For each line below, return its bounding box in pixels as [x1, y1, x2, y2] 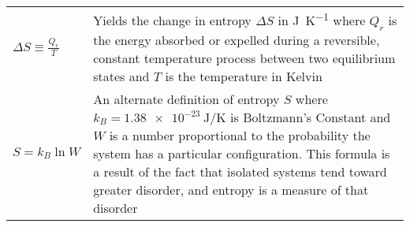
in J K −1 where [278, 9, 366, 30]
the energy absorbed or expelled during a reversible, [93, 30, 380, 49]
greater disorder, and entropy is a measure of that [93, 180, 369, 199]
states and [93, 66, 150, 85]
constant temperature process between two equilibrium [93, 48, 396, 67]
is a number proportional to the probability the [109, 125, 371, 144]
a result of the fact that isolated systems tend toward [93, 162, 387, 180]
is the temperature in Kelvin [165, 66, 322, 85]
